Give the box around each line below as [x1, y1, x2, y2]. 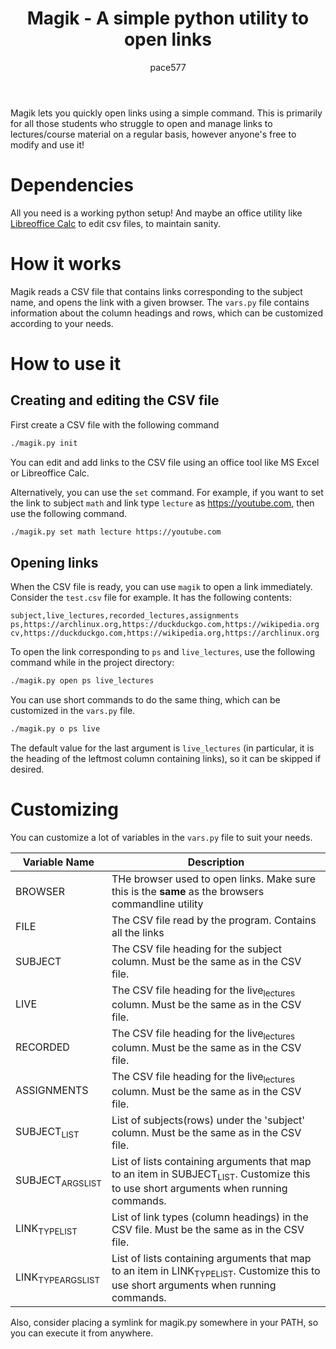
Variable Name [22, 855, 95, 869]
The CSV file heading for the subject [111, 942, 283, 956]
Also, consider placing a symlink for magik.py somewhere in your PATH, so [10, 1317, 319, 1328]
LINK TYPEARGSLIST [15, 1270, 101, 1286]
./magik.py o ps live [10, 724, 101, 734]
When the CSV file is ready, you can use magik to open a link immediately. [10, 581, 313, 593]
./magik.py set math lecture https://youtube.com [10, 527, 222, 537]
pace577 [149, 61, 187, 73]
